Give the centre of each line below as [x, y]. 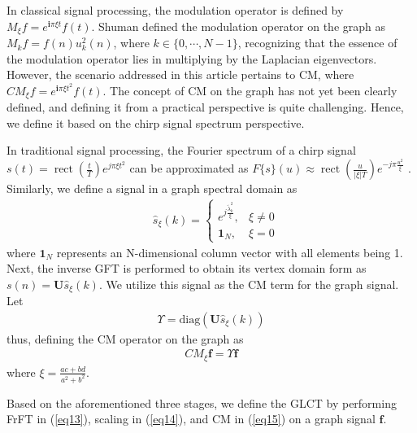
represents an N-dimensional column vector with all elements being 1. [230, 252]
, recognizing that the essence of [317, 43]
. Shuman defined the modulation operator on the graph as [239, 26]
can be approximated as [189, 168]
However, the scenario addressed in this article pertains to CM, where [180, 74]
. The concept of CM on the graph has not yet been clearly [250, 90]
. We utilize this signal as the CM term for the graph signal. [249, 284]
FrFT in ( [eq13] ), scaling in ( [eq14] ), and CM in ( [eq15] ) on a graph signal [191, 419]
